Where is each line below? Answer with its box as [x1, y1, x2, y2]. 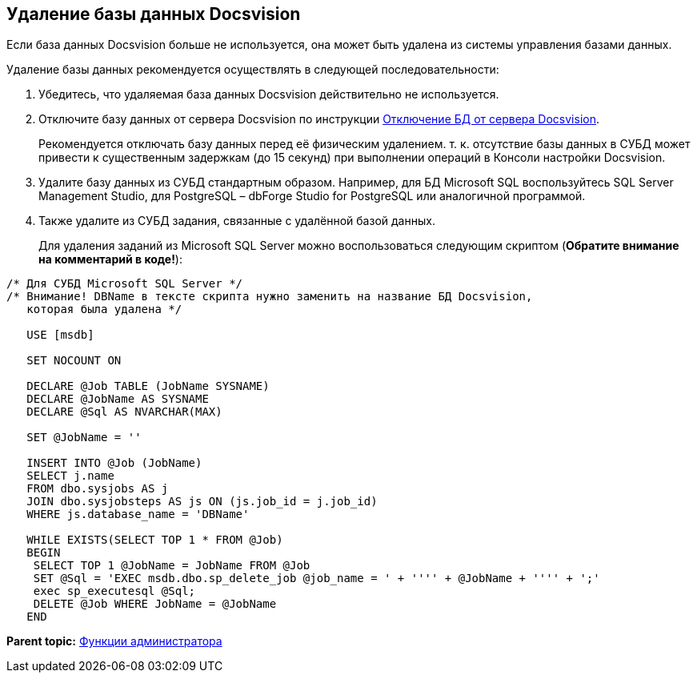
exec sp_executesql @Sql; [33, 585, 196, 598]
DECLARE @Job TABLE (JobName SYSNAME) [26, 380, 270, 393]
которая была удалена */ [26, 303, 182, 316]
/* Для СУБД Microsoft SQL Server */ [6, 277, 243, 291]
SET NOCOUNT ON [26, 354, 122, 368]
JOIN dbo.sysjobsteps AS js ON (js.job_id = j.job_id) [26, 495, 378, 508]
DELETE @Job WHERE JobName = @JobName [33, 597, 277, 611]
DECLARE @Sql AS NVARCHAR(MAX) [26, 405, 222, 419]
